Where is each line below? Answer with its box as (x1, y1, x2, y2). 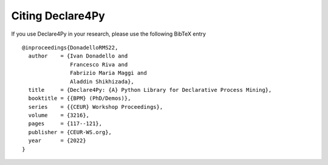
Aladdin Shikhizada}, (70, 78, 135, 85)
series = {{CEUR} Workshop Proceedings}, (28, 103, 163, 110)
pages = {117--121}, (28, 120, 103, 127)
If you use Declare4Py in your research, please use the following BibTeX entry (11, 30, 207, 37)
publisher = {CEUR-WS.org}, (28, 129, 112, 135)
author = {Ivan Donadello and (28, 53, 128, 60)
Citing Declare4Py (11, 9, 106, 22)
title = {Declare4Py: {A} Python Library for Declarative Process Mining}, (28, 86, 272, 93)
